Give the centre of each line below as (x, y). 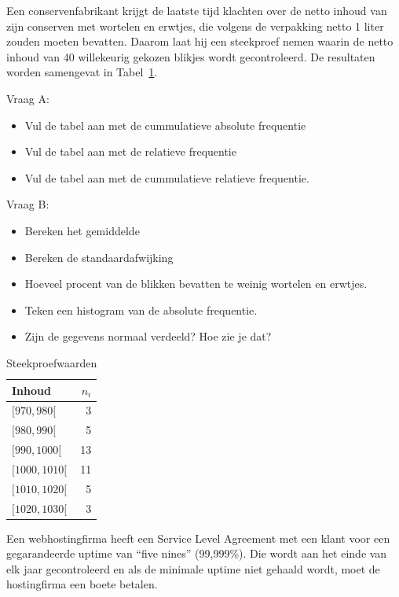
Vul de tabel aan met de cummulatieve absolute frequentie (165, 125)
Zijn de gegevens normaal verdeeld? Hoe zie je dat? (148, 336)
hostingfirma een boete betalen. (82, 584)
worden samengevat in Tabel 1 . (82, 72)
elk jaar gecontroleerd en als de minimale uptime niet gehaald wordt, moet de (193, 568)
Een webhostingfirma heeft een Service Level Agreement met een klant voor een (198, 538)
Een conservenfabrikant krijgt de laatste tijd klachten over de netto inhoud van (197, 10)
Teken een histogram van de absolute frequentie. (141, 310)
